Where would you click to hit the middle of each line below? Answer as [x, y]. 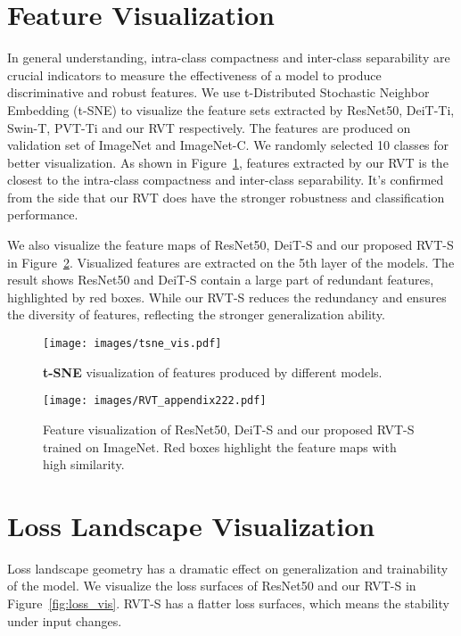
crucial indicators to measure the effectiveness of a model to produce [194, 74]
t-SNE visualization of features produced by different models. [213, 372]
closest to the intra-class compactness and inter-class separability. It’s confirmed [226, 180]
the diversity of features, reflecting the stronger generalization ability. [196, 314]
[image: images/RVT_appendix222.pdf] [155, 401]
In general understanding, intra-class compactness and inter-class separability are [229, 58]
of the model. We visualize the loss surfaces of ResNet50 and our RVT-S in [212, 586]
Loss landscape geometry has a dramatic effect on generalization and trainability [228, 568]
